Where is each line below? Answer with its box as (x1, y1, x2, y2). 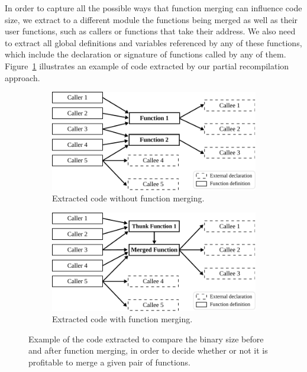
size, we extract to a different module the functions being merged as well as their (5, 13, 298, 25)
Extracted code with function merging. (52, 313, 193, 325)
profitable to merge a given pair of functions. (28, 355, 190, 368)
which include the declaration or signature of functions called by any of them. (5, 48, 286, 60)
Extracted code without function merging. (52, 192, 205, 204)
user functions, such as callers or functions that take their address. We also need (5, 25, 296, 37)
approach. (5, 71, 40, 84)
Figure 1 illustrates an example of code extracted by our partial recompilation (5, 59, 289, 72)
